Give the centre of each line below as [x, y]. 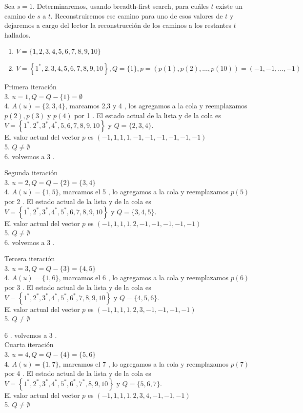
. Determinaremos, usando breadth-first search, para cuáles [121, 6]
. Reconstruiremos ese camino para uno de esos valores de [137, 15]
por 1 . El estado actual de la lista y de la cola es [148, 115]
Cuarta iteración [29, 344]
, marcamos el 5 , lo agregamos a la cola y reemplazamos [143, 192]
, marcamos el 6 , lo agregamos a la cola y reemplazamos [143, 278]
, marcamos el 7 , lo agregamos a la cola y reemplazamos [143, 363]
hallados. [18, 34]
